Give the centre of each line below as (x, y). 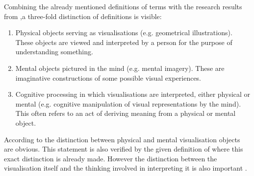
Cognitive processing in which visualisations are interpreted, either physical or (133, 94)
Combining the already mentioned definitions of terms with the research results (123, 6)
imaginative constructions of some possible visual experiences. (108, 77)
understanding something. (54, 52)
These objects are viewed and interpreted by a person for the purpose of (124, 42)
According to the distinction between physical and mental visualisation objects (122, 139)
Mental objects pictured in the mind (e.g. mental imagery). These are (120, 68)
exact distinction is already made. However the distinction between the (111, 158)
